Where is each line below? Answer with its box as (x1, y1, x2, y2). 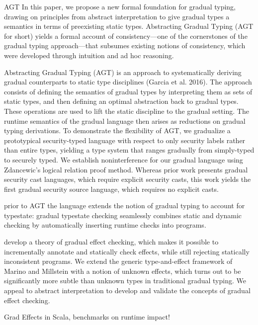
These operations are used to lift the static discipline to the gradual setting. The (4, 105, 249, 116)
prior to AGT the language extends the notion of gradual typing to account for (4, 200, 245, 211)
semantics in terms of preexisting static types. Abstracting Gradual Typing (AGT (4, 21, 254, 31)
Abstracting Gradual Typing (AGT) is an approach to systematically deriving (4, 67, 242, 77)
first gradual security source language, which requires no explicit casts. (4, 183, 219, 194)
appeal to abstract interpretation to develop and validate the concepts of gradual (4, 285, 251, 296)
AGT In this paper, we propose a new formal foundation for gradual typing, (4, 1, 236, 11)
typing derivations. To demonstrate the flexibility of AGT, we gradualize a (4, 125, 231, 136)
